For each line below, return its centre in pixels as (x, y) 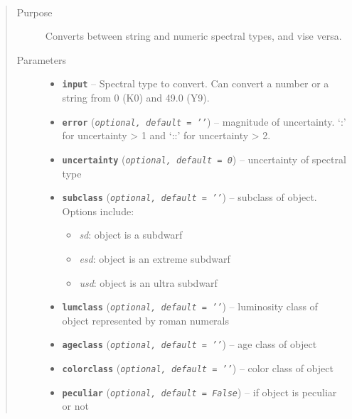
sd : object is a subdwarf (131, 235)
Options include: (98, 211)
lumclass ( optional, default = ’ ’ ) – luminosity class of (190, 306)
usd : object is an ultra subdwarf (148, 282)
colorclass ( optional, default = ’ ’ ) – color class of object (198, 368)
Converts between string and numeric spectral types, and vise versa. (193, 36)
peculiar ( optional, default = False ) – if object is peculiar (199, 392)
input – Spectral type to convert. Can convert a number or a (196, 83)
